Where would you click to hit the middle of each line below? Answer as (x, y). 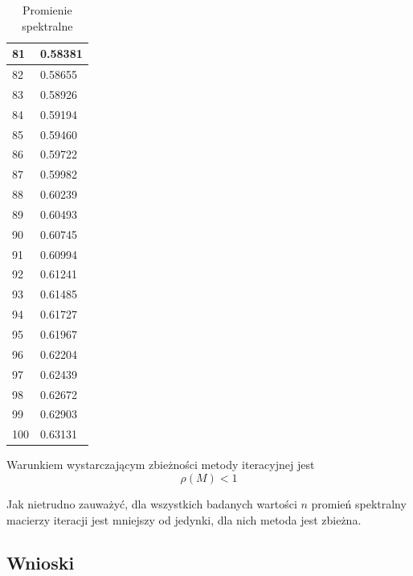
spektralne (47, 25)
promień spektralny (359, 503)
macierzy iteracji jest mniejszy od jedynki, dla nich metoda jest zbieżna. (184, 519)
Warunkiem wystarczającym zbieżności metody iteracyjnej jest (161, 465)
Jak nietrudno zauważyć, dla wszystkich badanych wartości (152, 503)
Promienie (47, 10)
